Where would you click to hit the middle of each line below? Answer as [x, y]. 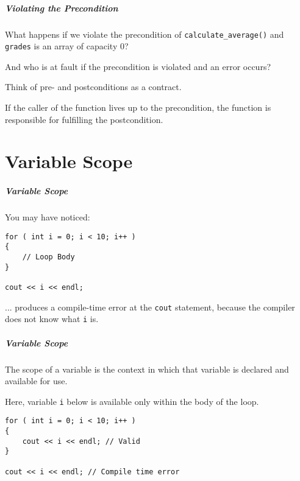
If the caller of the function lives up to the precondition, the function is [138, 107]
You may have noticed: [48, 217]
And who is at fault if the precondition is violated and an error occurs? [138, 66]
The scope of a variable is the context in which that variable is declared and [147, 369]
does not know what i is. [52, 319]
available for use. [36, 381]
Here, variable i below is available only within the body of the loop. [132, 401]
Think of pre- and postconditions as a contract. [93, 87]
